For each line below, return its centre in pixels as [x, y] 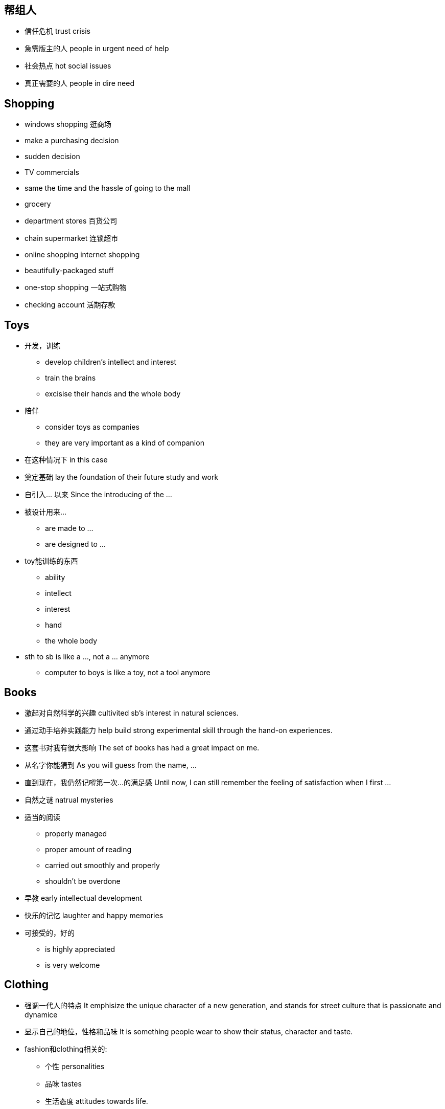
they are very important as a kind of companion [125, 443]
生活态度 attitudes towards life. [97, 1101]
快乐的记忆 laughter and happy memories [94, 915]
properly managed [76, 833]
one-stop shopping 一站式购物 [76, 287]
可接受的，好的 [50, 933]
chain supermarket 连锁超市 [72, 238]
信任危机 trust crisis [57, 31]
